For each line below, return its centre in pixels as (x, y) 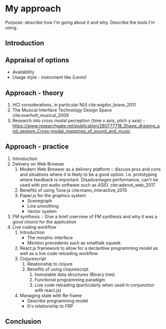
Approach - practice (37, 147)
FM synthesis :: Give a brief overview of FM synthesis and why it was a (85, 217)
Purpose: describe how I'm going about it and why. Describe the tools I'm (80, 22)
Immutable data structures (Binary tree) (75, 274)
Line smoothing (43, 206)
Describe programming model (57, 301)
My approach (33, 9)
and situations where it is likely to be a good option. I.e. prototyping (88, 174)
